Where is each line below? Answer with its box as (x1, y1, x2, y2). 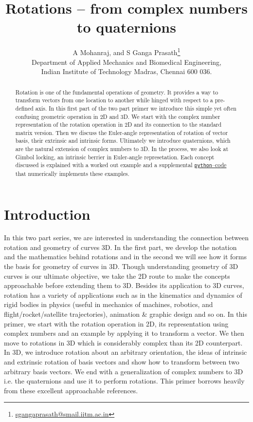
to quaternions (77, 17, 176, 37)
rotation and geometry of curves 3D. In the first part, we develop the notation (4, 242, 237, 252)
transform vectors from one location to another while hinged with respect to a (15, 96, 213, 104)
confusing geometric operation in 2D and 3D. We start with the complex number (15, 112, 220, 120)
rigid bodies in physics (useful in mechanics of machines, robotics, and (4, 299, 213, 309)
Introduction (4, 204, 90, 224)
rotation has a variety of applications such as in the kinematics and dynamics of (4, 289, 242, 300)
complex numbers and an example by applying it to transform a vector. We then (4, 328, 244, 338)
